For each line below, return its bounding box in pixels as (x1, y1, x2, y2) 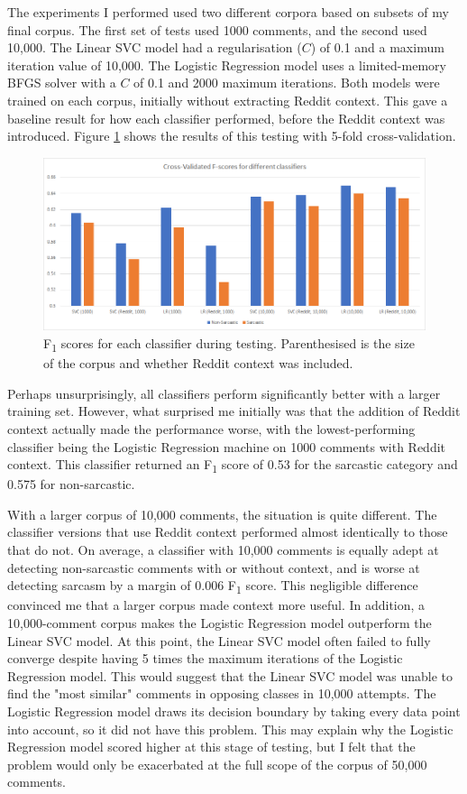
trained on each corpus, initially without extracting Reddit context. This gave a (7, 90, 448, 109)
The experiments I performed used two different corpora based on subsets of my (7, 3, 449, 21)
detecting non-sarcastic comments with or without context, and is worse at (7, 558, 420, 577)
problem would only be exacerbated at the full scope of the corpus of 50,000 (7, 754, 427, 773)
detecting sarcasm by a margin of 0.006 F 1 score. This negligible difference (7, 576, 418, 597)
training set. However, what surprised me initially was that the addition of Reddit (7, 402, 461, 420)
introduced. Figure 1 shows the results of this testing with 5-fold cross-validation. (7, 126, 456, 145)
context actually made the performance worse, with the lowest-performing (7, 419, 416, 438)
